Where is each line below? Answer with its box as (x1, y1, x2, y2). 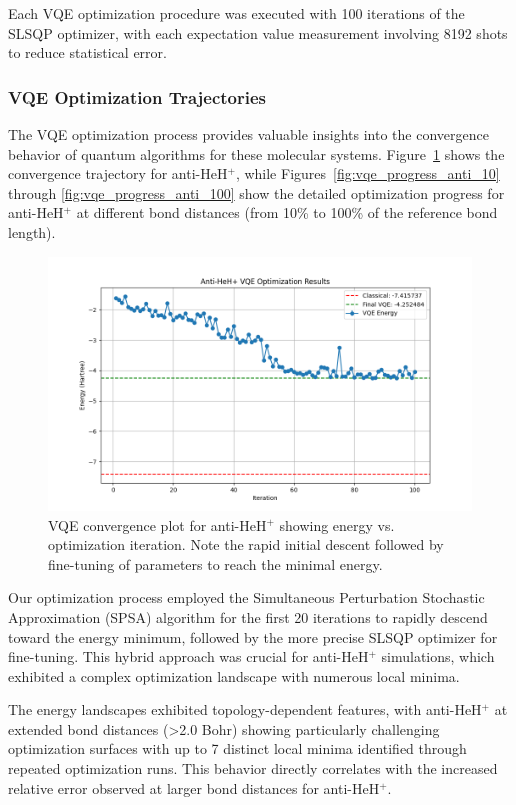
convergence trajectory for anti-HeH (8, 163, 228, 184)
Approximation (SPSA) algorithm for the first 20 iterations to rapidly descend (8, 606, 488, 627)
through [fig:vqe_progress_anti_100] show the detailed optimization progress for (8, 182, 505, 203)
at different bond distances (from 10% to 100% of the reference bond (76, 202, 498, 223)
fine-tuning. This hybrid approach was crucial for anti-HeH (8, 646, 369, 667)
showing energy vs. (279, 514, 395, 535)
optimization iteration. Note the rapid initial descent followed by (48, 534, 444, 555)
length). (8, 221, 56, 242)
